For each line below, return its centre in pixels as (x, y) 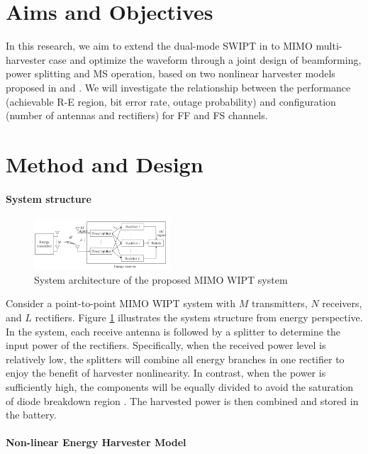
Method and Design (105, 164)
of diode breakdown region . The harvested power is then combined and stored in (182, 400)
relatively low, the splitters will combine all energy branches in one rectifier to (175, 359)
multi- (329, 46)
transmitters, (279, 303)
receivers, (342, 303)
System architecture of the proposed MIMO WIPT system (161, 279)
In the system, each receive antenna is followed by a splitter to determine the (173, 331)
